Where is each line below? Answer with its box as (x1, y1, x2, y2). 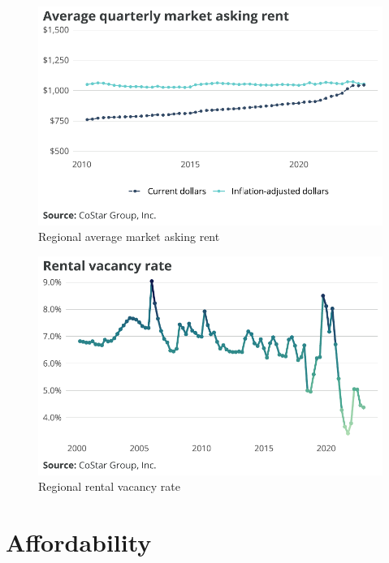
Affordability (6, 526, 152, 559)
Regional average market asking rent (38, 228, 220, 245)
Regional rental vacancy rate (38, 478, 180, 495)
